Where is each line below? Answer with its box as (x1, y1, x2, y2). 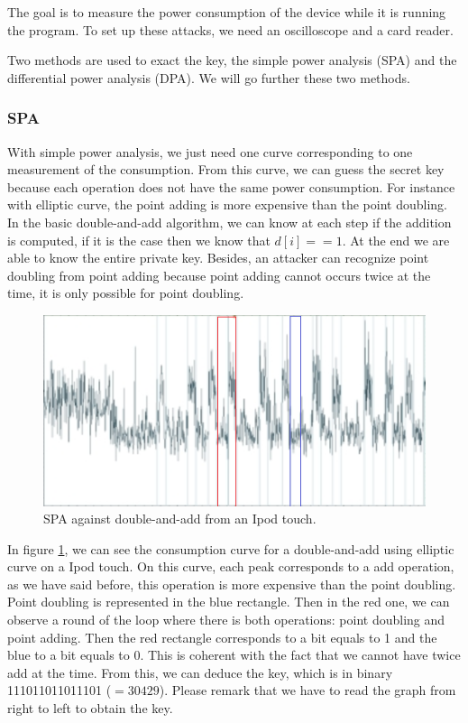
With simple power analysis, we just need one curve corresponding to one (7, 142, 413, 161)
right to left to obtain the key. (7, 699, 173, 718)
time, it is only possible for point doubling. (7, 283, 244, 302)
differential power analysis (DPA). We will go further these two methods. (7, 68, 410, 87)
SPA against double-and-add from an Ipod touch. (43, 509, 317, 528)
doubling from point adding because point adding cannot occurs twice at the (7, 265, 431, 284)
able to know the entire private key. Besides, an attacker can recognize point (7, 248, 429, 267)
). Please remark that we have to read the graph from (159, 681, 456, 700)
